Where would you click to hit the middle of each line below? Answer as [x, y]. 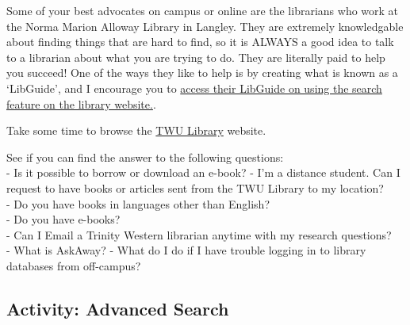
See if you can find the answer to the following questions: [145, 157]
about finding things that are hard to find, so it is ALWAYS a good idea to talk [200, 42]
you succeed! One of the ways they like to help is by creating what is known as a [202, 73]
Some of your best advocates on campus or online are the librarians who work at [203, 10]
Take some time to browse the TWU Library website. [136, 130]
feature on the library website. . [81, 103]
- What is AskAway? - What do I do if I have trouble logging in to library [186, 250]
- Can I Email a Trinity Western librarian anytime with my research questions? [199, 234]
